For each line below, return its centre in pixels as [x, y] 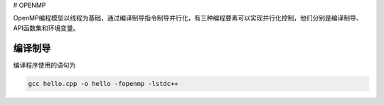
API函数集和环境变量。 [46, 27]
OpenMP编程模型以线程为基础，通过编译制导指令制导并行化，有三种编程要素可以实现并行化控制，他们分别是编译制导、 [188, 18]
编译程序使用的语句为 [44, 65]
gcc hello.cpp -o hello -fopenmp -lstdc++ [103, 84]
